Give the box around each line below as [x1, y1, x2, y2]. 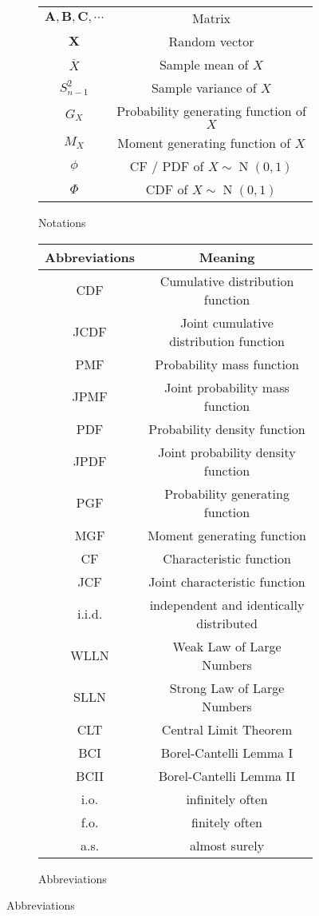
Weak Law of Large [172, 636, 282, 655]
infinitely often [186, 789, 268, 808]
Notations [38, 214, 86, 230]
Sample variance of [151, 78, 257, 97]
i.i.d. [77, 604, 103, 623]
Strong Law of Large [169, 678, 285, 697]
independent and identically [149, 595, 305, 614]
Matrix [191, 9, 231, 27]
